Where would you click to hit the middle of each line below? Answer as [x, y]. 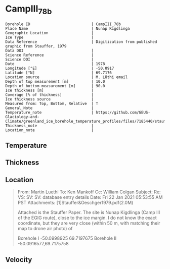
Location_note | [50, 130]
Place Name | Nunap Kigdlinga [68, 28]
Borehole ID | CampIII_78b [63, 24]
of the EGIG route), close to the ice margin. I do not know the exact [87, 218]
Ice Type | [50, 37]
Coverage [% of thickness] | [50, 95]
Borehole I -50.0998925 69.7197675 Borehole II [67, 238]
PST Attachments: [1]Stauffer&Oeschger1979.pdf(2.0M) [75, 203]
